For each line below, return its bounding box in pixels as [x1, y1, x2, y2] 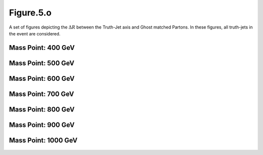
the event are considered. [9, 31, 61, 36]
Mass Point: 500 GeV [9, 59, 75, 67]
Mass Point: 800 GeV [9, 105, 75, 113]
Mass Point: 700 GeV [9, 90, 74, 98]
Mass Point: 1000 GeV [9, 136, 78, 144]
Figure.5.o [9, 7, 52, 18]
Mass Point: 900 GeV [9, 121, 75, 129]
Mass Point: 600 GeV [9, 74, 75, 82]
